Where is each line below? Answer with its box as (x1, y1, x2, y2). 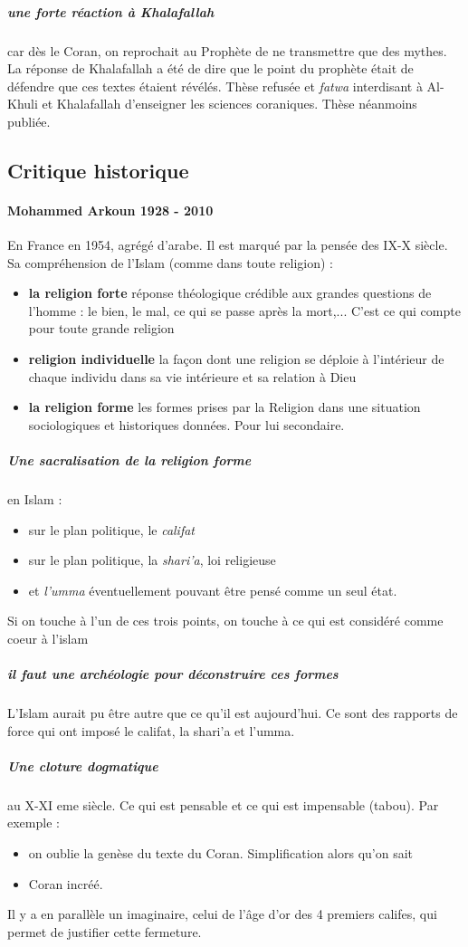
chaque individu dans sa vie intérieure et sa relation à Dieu (28, 367, 357, 386)
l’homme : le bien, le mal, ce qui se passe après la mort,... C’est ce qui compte (28, 301, 461, 320)
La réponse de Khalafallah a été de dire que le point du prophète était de (7, 59, 414, 78)
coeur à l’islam (7, 628, 89, 647)
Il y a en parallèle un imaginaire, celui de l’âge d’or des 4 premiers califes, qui (7, 904, 437, 923)
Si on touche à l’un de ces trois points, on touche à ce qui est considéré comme (7, 611, 444, 630)
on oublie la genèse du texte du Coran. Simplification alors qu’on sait (28, 844, 414, 863)
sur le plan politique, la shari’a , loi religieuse (28, 550, 276, 569)
